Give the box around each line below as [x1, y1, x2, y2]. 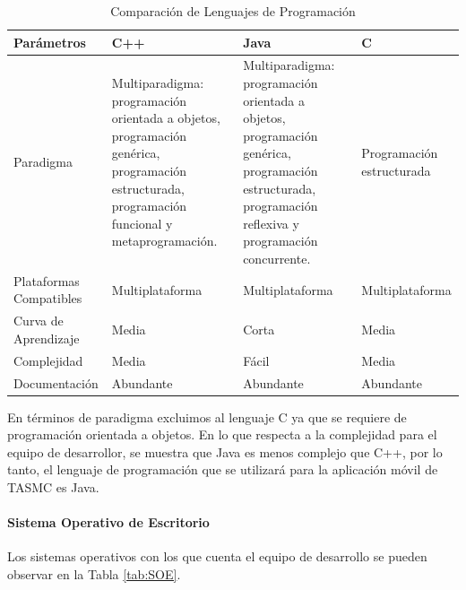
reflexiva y [243, 213, 299, 232]
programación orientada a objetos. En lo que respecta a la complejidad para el [7, 425, 437, 444]
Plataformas [13, 271, 80, 290]
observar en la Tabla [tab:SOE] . [7, 564, 181, 583]
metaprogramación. [111, 231, 218, 250]
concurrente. [243, 248, 311, 267]
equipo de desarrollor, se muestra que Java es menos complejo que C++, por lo [7, 442, 443, 461]
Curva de [13, 311, 64, 330]
